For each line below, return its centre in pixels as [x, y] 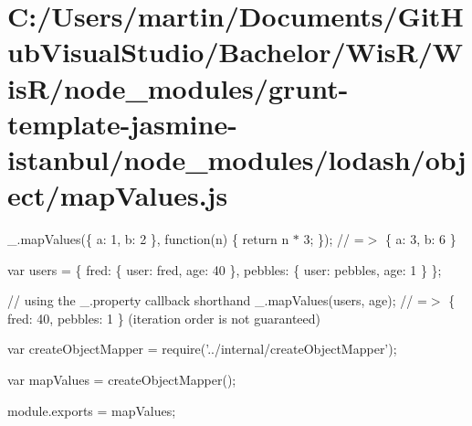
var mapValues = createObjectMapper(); [122, 380]
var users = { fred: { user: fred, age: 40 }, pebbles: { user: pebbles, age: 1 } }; [225, 269]
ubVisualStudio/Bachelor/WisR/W [236, 52]
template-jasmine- [122, 123]
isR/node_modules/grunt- [178, 87]
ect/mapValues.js [118, 195]
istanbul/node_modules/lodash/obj [237, 159]
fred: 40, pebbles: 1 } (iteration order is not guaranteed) [164, 318]
